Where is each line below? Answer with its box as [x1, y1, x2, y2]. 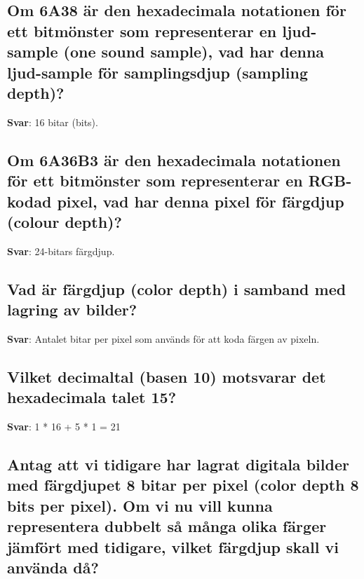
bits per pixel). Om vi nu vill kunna [7, 494, 273, 516]
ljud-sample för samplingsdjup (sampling [7, 61, 309, 83]
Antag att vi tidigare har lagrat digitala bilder [7, 454, 349, 475]
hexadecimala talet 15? [7, 386, 177, 408]
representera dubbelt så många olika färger [7, 515, 327, 537]
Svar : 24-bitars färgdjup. [7, 243, 115, 258]
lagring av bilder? [7, 299, 137, 320]
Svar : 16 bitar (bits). [7, 114, 98, 129]
